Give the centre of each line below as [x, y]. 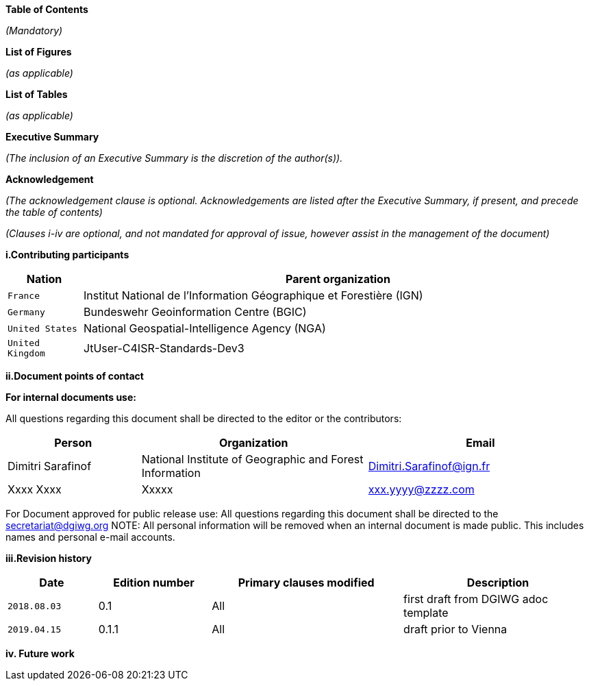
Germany [26, 312]
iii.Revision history [49, 558]
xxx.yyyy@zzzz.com [421, 489]
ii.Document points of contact [75, 376]
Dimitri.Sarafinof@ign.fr [429, 466]
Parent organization [338, 279]
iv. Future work [40, 653]
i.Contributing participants [67, 255]
